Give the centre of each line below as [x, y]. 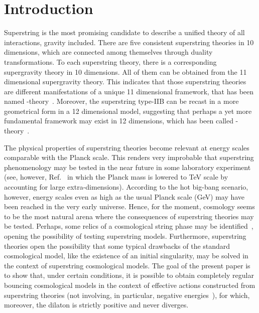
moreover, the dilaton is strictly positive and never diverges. [96, 305]
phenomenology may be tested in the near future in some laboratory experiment [127, 167]
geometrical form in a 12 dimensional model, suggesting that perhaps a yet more [128, 111]
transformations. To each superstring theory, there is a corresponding [110, 61]
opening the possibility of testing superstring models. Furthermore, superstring [125, 236]
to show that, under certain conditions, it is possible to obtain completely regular [129, 275]
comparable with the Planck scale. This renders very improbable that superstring [129, 157]
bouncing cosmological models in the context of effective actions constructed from [130, 285]
